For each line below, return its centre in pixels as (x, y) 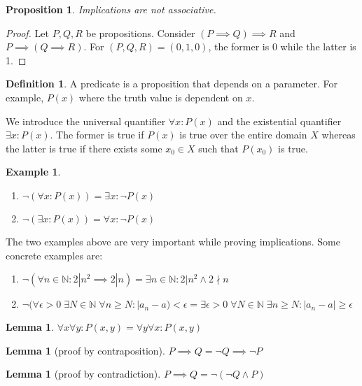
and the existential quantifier (279, 121)
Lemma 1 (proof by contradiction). (83, 374)
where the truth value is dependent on (161, 97)
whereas (339, 135)
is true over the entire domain (243, 135)
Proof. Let (27, 33)
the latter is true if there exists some (84, 148)
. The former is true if (97, 135)
